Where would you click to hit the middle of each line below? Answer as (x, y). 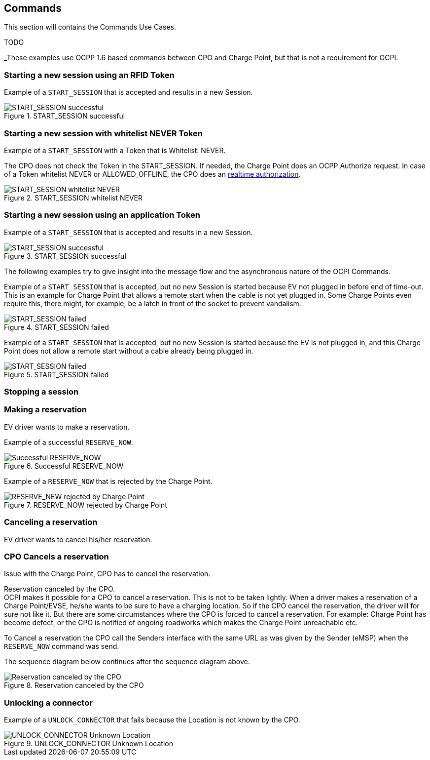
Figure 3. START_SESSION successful (65, 256)
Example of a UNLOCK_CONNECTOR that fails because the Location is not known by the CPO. (152, 720)
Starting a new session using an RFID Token (89, 75)
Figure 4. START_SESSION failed (56, 327)
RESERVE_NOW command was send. (62, 646)
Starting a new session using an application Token (102, 215)
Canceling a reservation (51, 522)
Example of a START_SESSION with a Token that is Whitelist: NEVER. (115, 150)
